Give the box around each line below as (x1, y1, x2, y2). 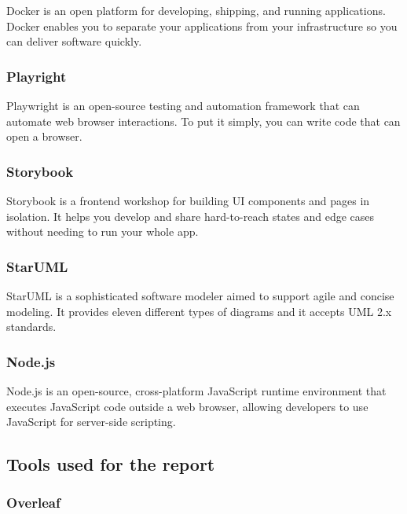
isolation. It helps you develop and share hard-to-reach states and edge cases (6, 207, 375, 224)
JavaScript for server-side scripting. (6, 413, 176, 430)
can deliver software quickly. (6, 33, 142, 50)
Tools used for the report (6, 452, 215, 476)
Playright (6, 66, 67, 86)
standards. (6, 318, 57, 335)
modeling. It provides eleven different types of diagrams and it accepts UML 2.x (6, 303, 392, 319)
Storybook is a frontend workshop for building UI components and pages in (6, 193, 370, 208)
